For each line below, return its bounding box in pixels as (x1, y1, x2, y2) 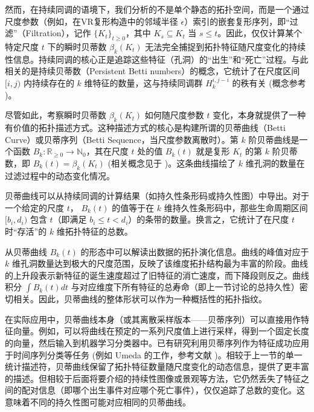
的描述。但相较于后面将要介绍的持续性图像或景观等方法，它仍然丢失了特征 (5, 372, 301, 384)
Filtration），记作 (25, 27, 91, 39)
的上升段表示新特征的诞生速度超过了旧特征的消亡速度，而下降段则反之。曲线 (5, 268, 309, 281)
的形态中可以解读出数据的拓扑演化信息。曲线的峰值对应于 (80, 245, 309, 258)
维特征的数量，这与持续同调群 (84, 76, 203, 89)
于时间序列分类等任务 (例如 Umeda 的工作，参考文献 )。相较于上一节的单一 (5, 348, 303, 361)
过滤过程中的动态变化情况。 (5, 169, 115, 182)
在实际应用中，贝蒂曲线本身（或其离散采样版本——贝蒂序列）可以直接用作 (5, 312, 301, 325)
